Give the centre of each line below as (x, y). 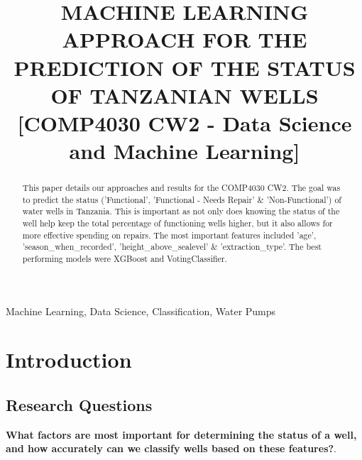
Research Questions (79, 405)
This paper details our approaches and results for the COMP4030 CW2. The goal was (181, 188)
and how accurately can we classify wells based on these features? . (171, 448)
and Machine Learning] (185, 151)
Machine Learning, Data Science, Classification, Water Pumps (141, 311)
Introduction (69, 360)
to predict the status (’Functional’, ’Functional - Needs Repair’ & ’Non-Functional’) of (182, 199)
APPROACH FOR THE (185, 39)
